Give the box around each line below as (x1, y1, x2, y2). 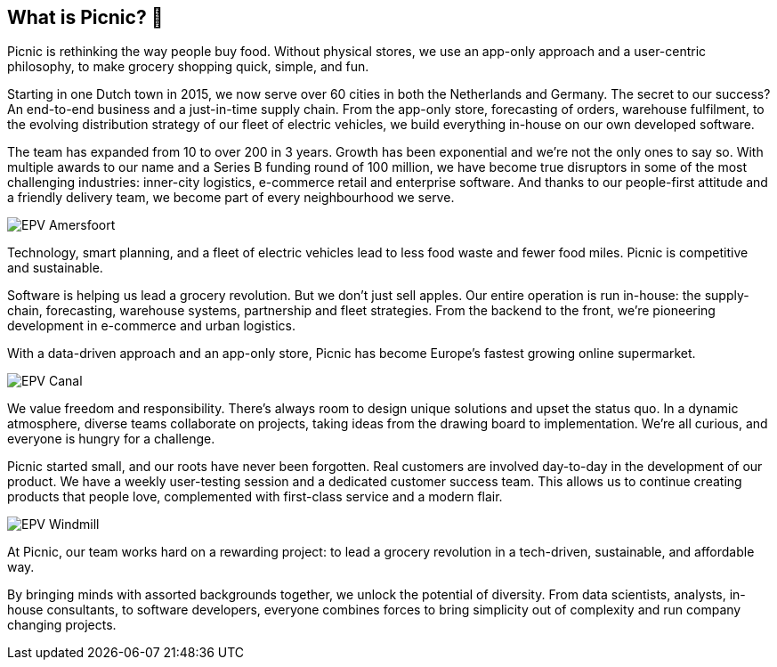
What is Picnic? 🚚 (7, 6, 164, 28)
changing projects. (7, 617, 117, 633)
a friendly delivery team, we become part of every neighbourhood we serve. (7, 190, 455, 206)
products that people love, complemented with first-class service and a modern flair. (7, 489, 503, 505)
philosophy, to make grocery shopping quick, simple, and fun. (7, 59, 369, 75)
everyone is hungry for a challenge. (7, 431, 215, 447)
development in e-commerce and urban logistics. (7, 318, 295, 334)
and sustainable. (7, 260, 103, 276)
